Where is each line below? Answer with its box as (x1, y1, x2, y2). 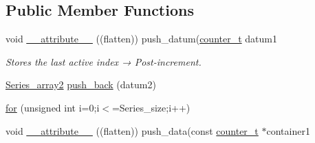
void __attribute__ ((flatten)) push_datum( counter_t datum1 (6, 31, 277, 46)
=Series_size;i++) (111, 100, 191, 114)
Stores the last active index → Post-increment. (6, 54, 202, 68)
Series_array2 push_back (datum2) (6, 77, 156, 92)
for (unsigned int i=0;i (6, 100, 100, 114)
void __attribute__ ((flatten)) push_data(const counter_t (6, 123, 259, 138)
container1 (266, 123, 310, 138)
